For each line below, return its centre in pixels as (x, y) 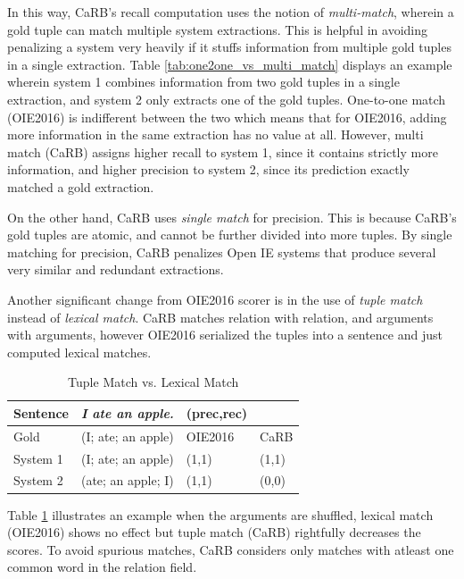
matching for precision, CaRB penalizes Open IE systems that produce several (222, 252)
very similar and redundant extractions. (116, 269)
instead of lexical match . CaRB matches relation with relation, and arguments (220, 317)
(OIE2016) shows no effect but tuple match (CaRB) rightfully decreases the (214, 532)
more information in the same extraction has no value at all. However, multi (215, 134)
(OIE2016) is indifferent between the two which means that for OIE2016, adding (227, 117)
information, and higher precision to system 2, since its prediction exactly (208, 169)
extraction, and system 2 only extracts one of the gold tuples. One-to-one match (227, 99)
